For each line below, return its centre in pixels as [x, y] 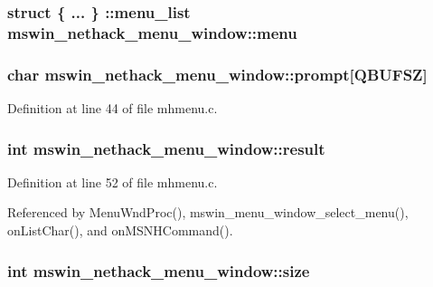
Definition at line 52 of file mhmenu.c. [113, 182]
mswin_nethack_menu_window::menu [152, 32]
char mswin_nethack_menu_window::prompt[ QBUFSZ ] [217, 74]
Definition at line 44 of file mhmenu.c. [113, 107]
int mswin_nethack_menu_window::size [159, 270]
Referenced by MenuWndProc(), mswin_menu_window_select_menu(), [208, 212]
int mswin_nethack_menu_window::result [166, 148]
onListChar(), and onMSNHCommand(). [120, 230]
